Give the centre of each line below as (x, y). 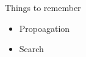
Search (31, 49)
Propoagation (45, 28)
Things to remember (43, 7)
